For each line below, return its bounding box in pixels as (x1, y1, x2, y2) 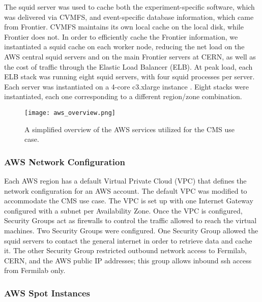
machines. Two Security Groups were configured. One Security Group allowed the (4, 225, 258, 235)
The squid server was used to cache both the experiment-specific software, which (4, 2, 255, 12)
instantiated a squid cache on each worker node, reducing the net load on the (4, 41, 245, 52)
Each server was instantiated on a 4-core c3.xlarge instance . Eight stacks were (4, 81, 249, 92)
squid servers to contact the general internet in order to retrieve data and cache (4, 235, 252, 246)
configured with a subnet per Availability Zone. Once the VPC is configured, (4, 205, 243, 216)
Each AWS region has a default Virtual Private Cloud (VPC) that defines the (4, 175, 247, 186)
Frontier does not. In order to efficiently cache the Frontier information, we (4, 31, 238, 42)
